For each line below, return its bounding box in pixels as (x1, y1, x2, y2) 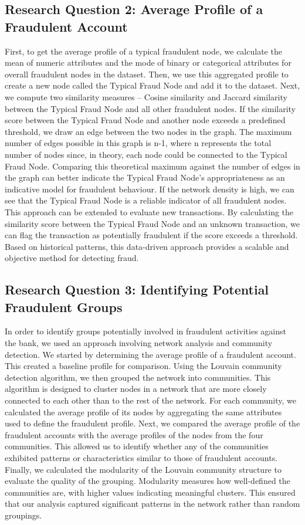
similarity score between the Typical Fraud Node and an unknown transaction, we (5, 217, 300, 229)
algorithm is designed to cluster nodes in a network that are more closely (5, 382, 267, 395)
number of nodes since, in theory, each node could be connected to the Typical (5, 148, 287, 160)
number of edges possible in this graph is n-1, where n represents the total (5, 137, 272, 149)
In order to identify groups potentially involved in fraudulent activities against (5, 325, 286, 337)
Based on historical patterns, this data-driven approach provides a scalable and (5, 240, 289, 252)
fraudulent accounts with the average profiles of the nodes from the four (5, 428, 263, 441)
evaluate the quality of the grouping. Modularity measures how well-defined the (5, 475, 290, 487)
